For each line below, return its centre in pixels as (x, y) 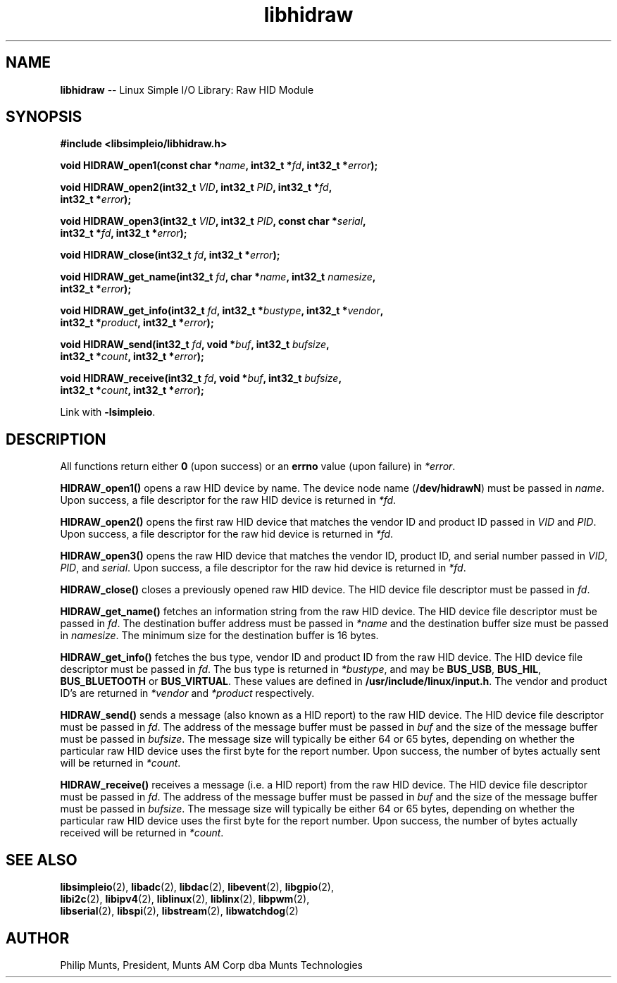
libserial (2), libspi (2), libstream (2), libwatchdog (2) (179, 911)
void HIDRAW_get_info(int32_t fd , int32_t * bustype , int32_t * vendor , (222, 311)
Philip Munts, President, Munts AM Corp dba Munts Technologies (212, 965)
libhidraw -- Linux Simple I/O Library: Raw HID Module (187, 89)
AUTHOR (38, 938)
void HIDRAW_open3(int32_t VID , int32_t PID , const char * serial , (213, 221)
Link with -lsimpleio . (108, 412)
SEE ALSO (42, 860)
